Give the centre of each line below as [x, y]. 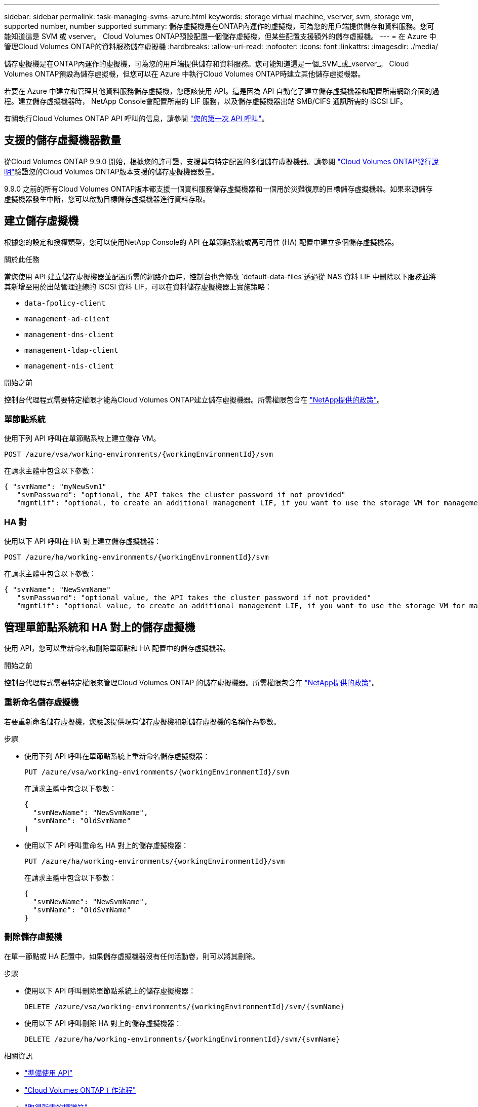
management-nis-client [69, 366]
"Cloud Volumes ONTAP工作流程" [80, 1090]
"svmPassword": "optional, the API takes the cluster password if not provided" [181, 495]
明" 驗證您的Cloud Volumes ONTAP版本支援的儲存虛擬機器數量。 [111, 171]
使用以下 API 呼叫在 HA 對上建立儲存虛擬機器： [83, 541]
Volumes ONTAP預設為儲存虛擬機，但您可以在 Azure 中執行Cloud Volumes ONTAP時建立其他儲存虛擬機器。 [185, 74]
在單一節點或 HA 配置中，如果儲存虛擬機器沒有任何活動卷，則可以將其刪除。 [132, 956]
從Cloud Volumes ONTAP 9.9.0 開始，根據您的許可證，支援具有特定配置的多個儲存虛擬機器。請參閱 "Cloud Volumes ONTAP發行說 [221, 161]
